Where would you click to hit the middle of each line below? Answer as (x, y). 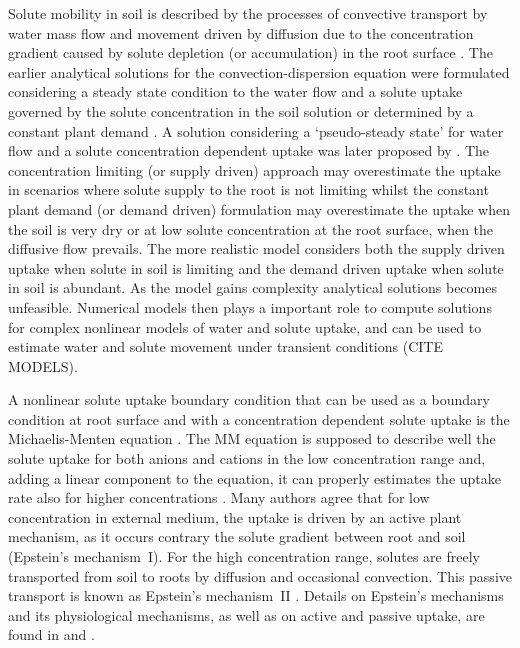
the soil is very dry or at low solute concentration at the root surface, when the (251, 228)
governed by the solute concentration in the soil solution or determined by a (241, 110)
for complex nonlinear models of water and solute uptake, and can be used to (245, 326)
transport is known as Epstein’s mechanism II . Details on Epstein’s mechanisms (256, 595)
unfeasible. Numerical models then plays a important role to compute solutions (250, 306)
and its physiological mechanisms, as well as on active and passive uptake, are (246, 614)
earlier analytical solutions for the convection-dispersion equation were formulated (259, 71)
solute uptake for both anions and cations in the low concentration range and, (247, 458)
